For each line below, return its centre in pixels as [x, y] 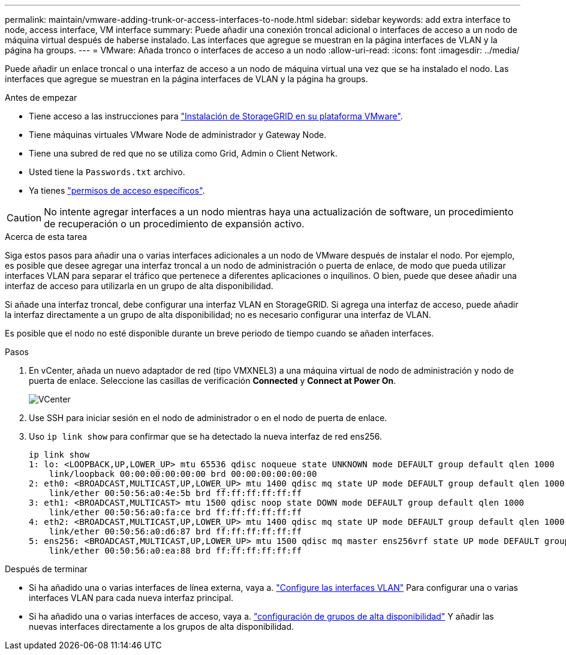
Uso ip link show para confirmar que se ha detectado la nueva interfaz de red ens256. [205, 436]
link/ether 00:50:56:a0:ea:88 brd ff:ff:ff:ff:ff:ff [175, 551]
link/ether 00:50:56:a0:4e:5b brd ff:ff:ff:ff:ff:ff [175, 493]
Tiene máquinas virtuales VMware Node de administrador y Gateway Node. [178, 135]
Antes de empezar [41, 97]
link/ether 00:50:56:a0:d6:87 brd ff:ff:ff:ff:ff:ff [175, 531]
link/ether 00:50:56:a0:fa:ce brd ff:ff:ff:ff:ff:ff [175, 512]
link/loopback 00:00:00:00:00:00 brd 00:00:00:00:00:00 [183, 474]
